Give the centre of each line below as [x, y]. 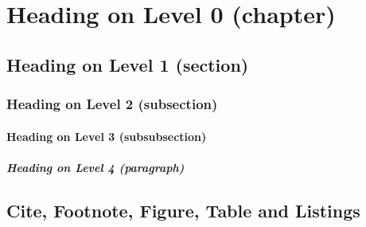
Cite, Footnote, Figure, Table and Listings [183, 210]
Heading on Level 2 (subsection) [112, 104]
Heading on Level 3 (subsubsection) [107, 136]
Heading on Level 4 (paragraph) [95, 167]
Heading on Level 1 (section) [128, 64]
